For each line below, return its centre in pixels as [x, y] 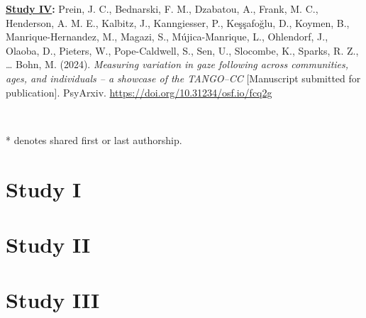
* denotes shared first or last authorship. [94, 139]
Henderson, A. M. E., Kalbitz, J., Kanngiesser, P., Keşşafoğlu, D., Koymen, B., [178, 22]
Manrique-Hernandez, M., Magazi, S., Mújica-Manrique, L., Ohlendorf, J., [167, 37]
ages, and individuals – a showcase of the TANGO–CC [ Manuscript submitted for [183, 78]
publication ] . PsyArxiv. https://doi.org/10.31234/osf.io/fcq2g [139, 92]
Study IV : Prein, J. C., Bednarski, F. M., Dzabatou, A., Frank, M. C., [162, 9]
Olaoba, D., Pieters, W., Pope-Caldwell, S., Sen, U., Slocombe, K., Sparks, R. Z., [182, 50]
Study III [53, 300]
